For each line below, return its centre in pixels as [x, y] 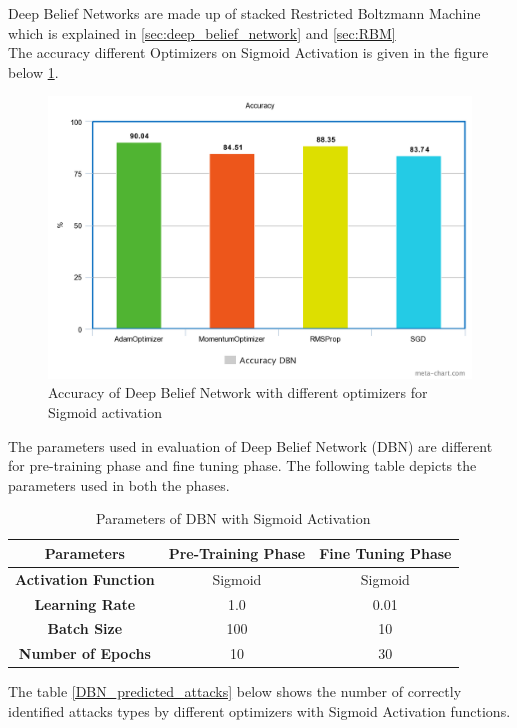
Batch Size [85, 628]
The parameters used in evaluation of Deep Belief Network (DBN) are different [250, 445]
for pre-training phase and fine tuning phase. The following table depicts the [242, 465]
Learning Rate [85, 603]
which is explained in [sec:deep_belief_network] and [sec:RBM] [202, 32]
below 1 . [33, 71]
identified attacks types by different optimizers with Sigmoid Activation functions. [259, 710]
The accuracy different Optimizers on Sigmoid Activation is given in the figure [248, 52]
